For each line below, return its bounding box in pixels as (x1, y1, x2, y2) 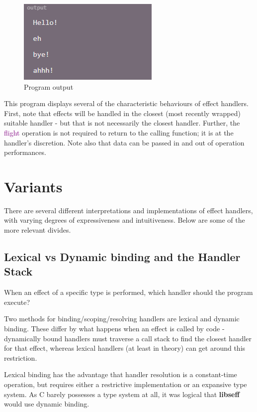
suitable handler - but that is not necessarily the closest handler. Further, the (4, 118, 240, 128)
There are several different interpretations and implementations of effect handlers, (4, 205, 253, 215)
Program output (24, 81, 74, 92)
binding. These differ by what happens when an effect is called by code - (4, 323, 225, 334)
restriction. (4, 352, 37, 363)
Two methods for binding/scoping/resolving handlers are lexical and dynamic (4, 313, 240, 324)
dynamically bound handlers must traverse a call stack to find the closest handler (4, 333, 252, 343)
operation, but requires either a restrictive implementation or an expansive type (4, 379, 247, 389)
